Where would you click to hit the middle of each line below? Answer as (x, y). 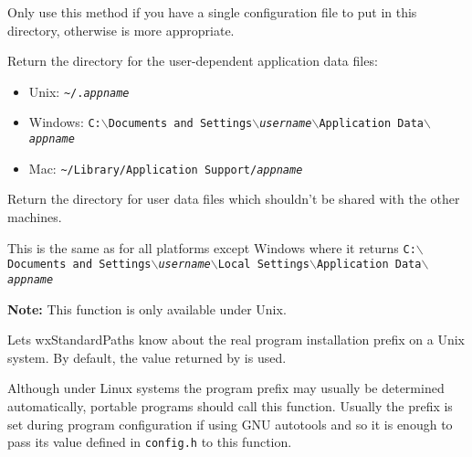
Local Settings (263, 265)
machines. (35, 217)
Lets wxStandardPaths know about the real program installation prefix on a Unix (236, 340)
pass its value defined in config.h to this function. (150, 442)
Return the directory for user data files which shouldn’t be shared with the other (234, 199)
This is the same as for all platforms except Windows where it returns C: (212, 247)
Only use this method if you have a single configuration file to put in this (212, 12)
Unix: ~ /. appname (79, 91)
